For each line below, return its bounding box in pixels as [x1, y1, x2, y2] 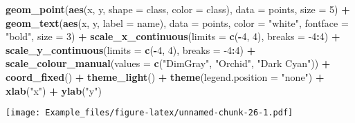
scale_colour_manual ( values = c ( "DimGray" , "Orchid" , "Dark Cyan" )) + [6, 56, 331, 70]
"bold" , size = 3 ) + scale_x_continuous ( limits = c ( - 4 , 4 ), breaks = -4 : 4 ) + [6, 29, 340, 44]
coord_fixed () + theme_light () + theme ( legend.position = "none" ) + [6, 69, 325, 84]
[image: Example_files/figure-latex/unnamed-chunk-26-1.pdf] [6, 108, 293, 118]
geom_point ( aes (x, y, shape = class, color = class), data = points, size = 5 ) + [6, 2, 350, 16]
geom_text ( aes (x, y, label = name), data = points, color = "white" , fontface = [6, 15, 349, 30]
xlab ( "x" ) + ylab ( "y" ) [6, 83, 102, 97]
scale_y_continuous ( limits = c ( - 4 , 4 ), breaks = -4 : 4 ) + [6, 42, 256, 57]
